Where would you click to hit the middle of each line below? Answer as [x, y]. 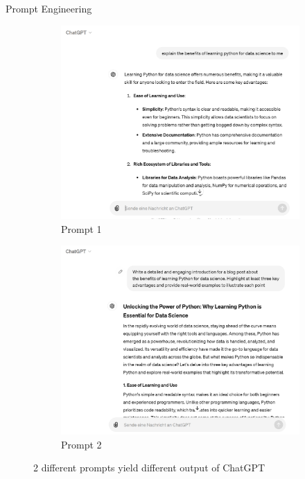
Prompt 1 [81, 228]
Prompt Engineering [49, 8]
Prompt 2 [81, 444]
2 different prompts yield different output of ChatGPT [149, 468]
